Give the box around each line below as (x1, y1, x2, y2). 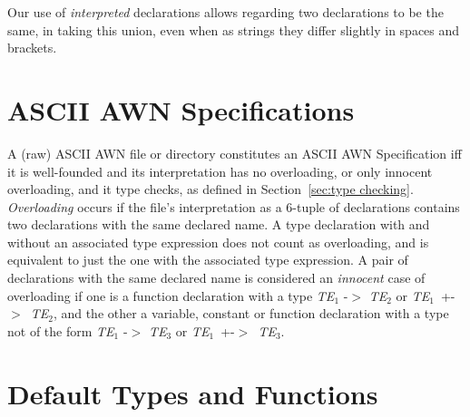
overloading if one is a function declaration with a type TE (7, 286, 335, 305)
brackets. (7, 38, 57, 57)
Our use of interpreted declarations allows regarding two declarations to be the (7, 3, 444, 21)
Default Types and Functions (7, 374, 378, 412)
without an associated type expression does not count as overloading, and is (7, 232, 429, 251)
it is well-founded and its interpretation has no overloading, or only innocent (7, 161, 433, 180)
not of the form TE (7, 321, 114, 340)
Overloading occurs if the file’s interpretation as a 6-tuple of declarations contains (7, 197, 460, 216)
